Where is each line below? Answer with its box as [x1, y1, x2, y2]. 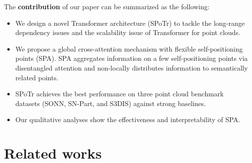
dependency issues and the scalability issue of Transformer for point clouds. [15, 27, 240, 37]
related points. [15, 72, 58, 82]
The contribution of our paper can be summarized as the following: [4, 1, 210, 11]
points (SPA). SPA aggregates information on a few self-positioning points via [15, 53, 248, 63]
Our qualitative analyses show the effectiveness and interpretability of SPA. [15, 114, 240, 125]
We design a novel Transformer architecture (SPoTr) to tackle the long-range [15, 18, 245, 28]
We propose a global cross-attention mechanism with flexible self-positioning [15, 43, 243, 54]
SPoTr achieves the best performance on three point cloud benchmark [15, 89, 224, 99]
